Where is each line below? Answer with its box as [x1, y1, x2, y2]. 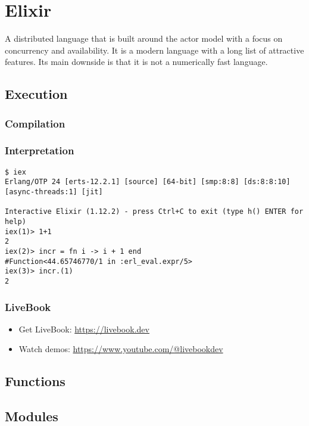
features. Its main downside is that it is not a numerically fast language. [5, 55, 268, 68]
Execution [5, 85, 68, 103]
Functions [5, 372, 65, 390]
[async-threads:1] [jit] [5, 188, 103, 197]
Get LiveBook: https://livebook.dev [18, 322, 149, 335]
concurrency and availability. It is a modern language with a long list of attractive [5, 43, 304, 56]
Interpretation [5, 143, 74, 158]
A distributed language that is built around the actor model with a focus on [5, 32, 283, 45]
